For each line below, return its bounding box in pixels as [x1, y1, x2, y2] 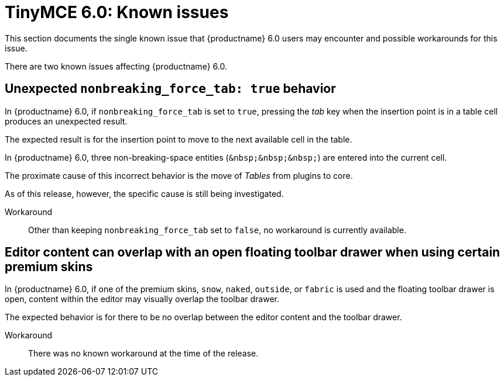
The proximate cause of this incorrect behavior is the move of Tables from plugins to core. [5, 170, 353, 181]
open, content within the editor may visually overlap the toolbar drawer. [5, 294, 280, 304]
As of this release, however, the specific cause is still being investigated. [5, 188, 284, 199]
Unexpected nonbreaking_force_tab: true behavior [5, 81, 336, 96]
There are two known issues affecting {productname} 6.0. [5, 61, 227, 71]
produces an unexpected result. [5, 116, 128, 126]
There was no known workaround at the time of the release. [28, 348, 259, 359]
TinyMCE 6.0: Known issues [5, 2, 229, 22]
